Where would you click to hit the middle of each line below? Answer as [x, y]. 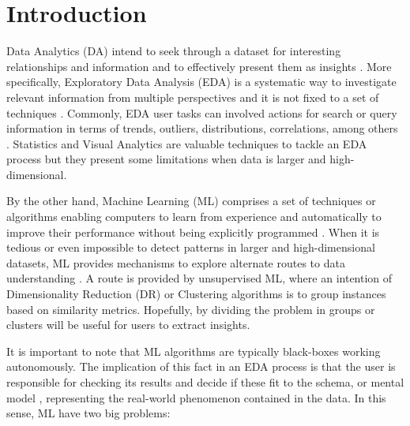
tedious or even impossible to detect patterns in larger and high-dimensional [191, 247]
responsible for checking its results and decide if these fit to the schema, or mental [205, 382]
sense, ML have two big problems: [88, 413]
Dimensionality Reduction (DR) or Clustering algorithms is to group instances [196, 294]
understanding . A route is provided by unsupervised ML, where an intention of [199, 278]
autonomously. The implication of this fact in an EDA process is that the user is [201, 366]
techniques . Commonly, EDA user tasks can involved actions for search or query [202, 112]
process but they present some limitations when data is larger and [166, 159]
